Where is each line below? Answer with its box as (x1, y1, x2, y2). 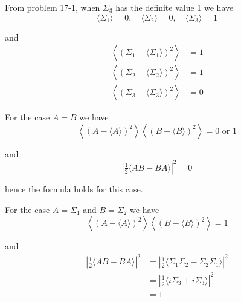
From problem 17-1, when (5, 1, 100, 13)
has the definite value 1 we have (115, 1, 234, 13)
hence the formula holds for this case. (5, 182, 143, 195)
